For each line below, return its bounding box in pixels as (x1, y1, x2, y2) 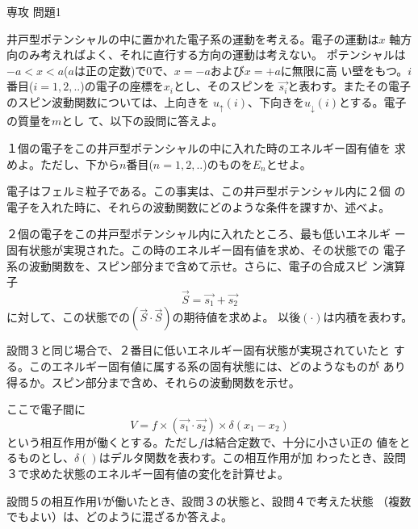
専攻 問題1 (6, 3, 61, 19)
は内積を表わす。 (323, 309, 413, 325)
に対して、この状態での (6, 309, 130, 325)
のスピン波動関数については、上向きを (6, 93, 210, 110)
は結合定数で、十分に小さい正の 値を (203, 433, 399, 450)
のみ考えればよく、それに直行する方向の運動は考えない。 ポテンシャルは (17, 46, 406, 63)
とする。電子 (338, 93, 407, 110)
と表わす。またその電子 (287, 78, 411, 94)
